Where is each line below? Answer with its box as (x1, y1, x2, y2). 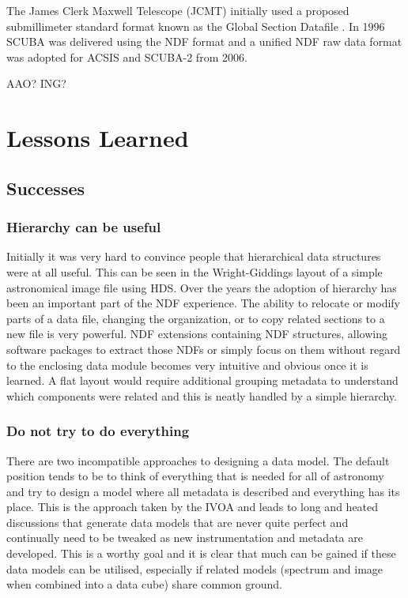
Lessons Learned (6, 122, 189, 154)
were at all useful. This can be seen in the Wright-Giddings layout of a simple (6, 263, 383, 280)
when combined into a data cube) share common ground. (6, 576, 282, 592)
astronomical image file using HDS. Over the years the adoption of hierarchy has (6, 279, 397, 295)
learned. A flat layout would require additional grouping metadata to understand (6, 372, 399, 389)
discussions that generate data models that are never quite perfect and (6, 513, 349, 530)
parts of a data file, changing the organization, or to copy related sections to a (6, 310, 385, 326)
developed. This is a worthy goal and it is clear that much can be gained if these (6, 545, 396, 562)
